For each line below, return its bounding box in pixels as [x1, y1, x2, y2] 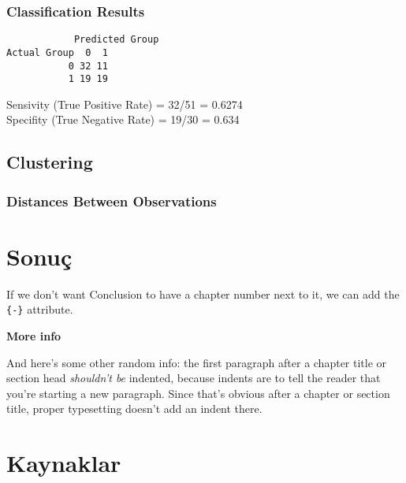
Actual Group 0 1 [6, 46, 108, 58]
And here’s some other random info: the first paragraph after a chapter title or [6, 354, 387, 370]
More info [6, 328, 61, 344]
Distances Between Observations [6, 191, 217, 210]
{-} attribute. [6, 301, 73, 318]
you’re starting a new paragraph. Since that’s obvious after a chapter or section [6, 385, 390, 401]
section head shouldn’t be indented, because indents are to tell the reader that [6, 370, 381, 386]
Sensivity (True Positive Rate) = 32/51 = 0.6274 [6, 95, 243, 112]
